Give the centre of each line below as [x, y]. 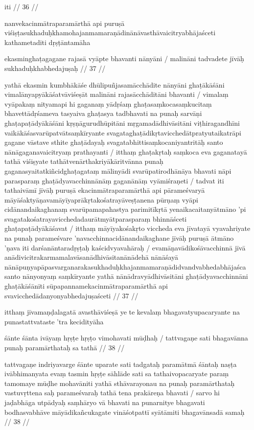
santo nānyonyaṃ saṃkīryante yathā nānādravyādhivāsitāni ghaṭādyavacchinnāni [126, 276]
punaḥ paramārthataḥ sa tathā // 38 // [65, 347]
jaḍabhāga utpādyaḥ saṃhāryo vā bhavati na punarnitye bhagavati [105, 402]
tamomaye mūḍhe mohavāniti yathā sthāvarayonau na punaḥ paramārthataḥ [120, 383]
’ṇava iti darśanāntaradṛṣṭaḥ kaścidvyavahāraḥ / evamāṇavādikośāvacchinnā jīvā [125, 247]
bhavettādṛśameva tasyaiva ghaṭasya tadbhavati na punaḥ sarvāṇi [103, 113]
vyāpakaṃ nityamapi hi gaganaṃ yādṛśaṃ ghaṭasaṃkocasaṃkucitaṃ [108, 103]
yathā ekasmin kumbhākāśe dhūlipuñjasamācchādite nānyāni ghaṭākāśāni [115, 84]
